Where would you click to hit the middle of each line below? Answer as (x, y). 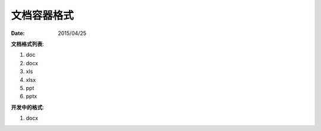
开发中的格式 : (28, 107)
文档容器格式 (43, 15)
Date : (18, 33)
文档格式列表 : (28, 44)
